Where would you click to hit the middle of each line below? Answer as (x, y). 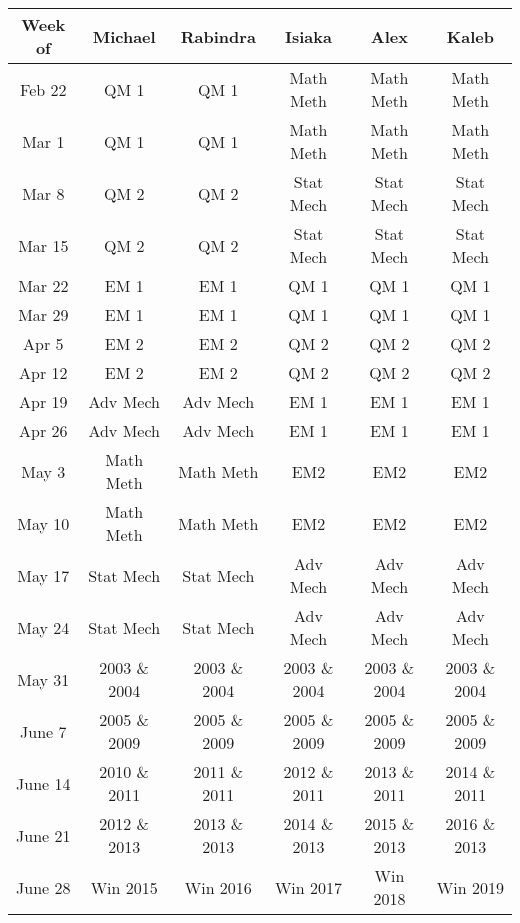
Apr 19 (43, 401)
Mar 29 (43, 314)
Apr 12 (43, 372)
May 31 (43, 679)
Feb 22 (43, 89)
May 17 (43, 575)
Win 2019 (470, 887)
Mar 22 (43, 285)
